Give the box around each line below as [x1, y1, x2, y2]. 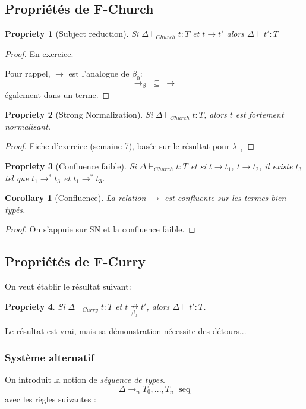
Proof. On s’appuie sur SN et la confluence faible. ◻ [5, 223, 195, 235]
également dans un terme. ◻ [5, 88, 110, 100]
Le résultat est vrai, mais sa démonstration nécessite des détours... [5, 325, 247, 337]
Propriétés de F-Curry [5, 252, 146, 270]
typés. [5, 203, 26, 215]
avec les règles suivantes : [5, 393, 96, 405]
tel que [5, 171, 29, 184]
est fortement [235, 108, 284, 121]
